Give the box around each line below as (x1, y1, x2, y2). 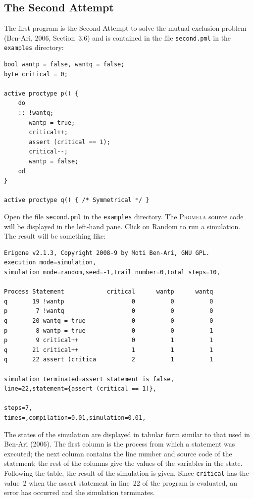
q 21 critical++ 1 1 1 (4, 346, 213, 353)
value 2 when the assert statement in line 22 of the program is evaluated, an (4, 477, 237, 488)
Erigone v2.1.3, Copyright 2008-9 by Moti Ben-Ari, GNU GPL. (4, 249, 210, 256)
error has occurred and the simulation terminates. (4, 487, 155, 498)
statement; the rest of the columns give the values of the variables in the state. (4, 458, 243, 468)
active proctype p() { (4, 90, 79, 97)
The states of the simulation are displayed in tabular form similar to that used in (4, 429, 250, 439)
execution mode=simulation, (4, 259, 97, 266)
